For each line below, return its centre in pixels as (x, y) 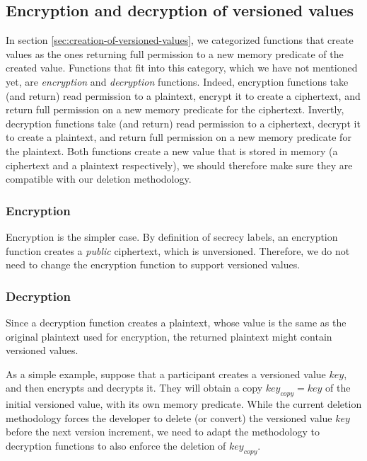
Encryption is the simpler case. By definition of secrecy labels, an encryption (172, 236)
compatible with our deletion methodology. (99, 179)
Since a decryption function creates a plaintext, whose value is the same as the (176, 322)
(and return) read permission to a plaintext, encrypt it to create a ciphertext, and (183, 95)
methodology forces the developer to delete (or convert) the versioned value (169, 417)
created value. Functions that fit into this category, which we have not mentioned (182, 68)
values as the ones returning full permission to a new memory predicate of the (175, 53)
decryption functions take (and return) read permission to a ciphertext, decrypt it (183, 123)
